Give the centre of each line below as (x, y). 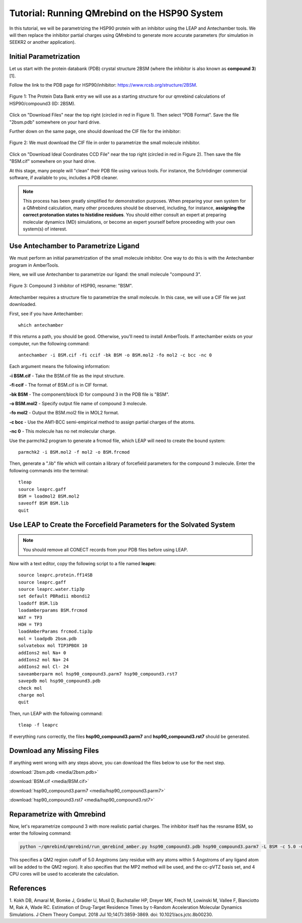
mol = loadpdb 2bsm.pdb (48, 638)
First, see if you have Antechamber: (46, 314)
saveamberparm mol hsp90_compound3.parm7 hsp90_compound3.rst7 (98, 674)
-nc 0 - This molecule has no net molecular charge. (63, 432)
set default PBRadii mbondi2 (54, 596)
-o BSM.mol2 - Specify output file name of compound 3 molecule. (78, 404)
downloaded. (23, 304)
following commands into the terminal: (49, 470)
